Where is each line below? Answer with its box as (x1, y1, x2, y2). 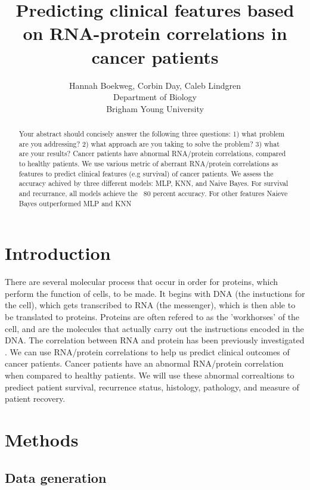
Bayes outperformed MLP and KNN (18, 198, 132, 208)
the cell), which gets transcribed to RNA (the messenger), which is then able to (5, 299, 296, 311)
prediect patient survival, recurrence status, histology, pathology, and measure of (5, 380, 299, 393)
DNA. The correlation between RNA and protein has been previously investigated (5, 334, 305, 346)
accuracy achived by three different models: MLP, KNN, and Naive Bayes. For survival (18, 178, 289, 188)
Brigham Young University (106, 102, 204, 114)
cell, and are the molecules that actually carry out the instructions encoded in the (5, 322, 304, 334)
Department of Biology (113, 91, 197, 103)
